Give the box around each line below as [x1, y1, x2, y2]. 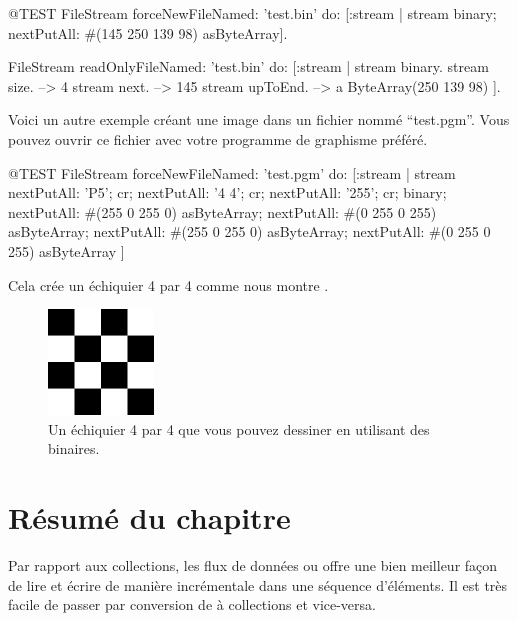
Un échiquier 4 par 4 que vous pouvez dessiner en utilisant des [48, 418, 430, 439]
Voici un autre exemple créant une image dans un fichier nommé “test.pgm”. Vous [8, 109, 510, 130]
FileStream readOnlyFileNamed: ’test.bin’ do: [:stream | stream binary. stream [8, 56, 489, 77]
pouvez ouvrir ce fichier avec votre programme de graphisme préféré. [8, 128, 428, 149]
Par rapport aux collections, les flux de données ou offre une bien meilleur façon [8, 555, 498, 576]
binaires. [48, 438, 100, 459]
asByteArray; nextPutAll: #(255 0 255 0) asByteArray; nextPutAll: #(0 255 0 [8, 221, 491, 242]
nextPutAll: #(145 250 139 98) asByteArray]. [8, 22, 288, 43]
